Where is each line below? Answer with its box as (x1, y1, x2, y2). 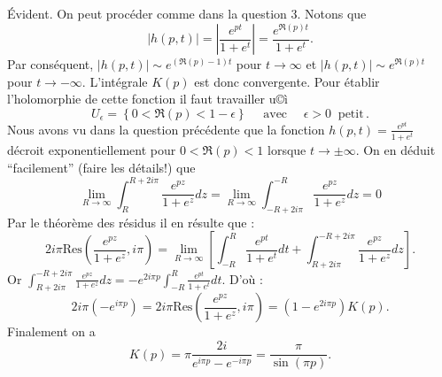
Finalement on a (7, 322, 96, 341)
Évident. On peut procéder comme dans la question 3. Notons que (7, 4, 367, 22)
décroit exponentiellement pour (7, 141, 176, 159)
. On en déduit (355, 141, 436, 159)
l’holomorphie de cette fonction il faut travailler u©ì (7, 89, 288, 108)
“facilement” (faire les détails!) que (7, 158, 196, 176)
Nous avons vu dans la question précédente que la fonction (7, 119, 325, 138)
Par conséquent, (7, 55, 94, 73)
